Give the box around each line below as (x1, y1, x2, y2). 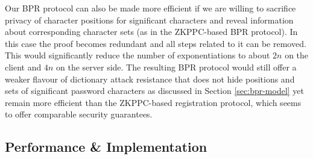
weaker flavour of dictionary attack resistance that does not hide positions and (5, 72, 295, 85)
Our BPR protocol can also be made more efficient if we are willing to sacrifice (5, 2, 296, 14)
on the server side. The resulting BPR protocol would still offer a (56, 60, 297, 73)
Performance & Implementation (5, 137, 207, 156)
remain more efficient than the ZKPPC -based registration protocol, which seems (5, 96, 302, 108)
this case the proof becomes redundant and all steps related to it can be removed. (5, 37, 306, 49)
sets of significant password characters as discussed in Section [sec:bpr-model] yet (5, 84, 305, 97)
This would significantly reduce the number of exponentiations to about (5, 49, 270, 61)
